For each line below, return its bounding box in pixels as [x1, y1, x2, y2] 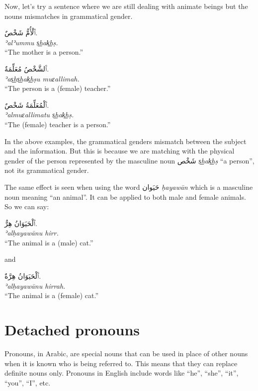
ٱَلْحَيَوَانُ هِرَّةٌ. [4, 271, 41, 281]
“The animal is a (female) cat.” [4, 290, 99, 301]
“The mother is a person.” [4, 47, 84, 57]
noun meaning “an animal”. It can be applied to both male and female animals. [4, 191, 246, 202]
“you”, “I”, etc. [4, 377, 51, 388]
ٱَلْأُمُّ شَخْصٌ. [4, 27, 38, 38]
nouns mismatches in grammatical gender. [4, 10, 133, 21]
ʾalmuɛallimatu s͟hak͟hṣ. [4, 109, 74, 120]
